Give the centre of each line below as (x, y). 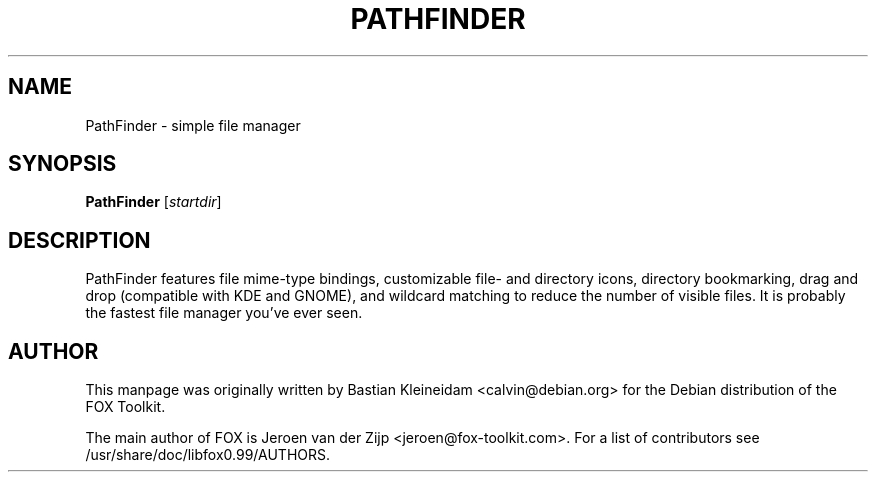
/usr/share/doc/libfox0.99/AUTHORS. (208, 455)
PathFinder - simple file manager (193, 125)
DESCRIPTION (79, 240)
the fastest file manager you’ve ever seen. (224, 313)
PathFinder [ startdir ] (153, 202)
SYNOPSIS (62, 164)
